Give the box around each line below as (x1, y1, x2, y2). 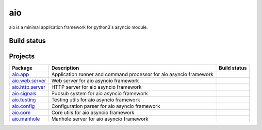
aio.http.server (12, 84, 46, 91)
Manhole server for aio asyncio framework (51, 115, 149, 122)
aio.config (12, 103, 35, 110)
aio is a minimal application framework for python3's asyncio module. (9, 24, 148, 30)
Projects (9, 52, 35, 61)
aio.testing (12, 97, 36, 103)
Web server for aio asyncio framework (51, 78, 139, 84)
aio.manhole (12, 115, 40, 122)
